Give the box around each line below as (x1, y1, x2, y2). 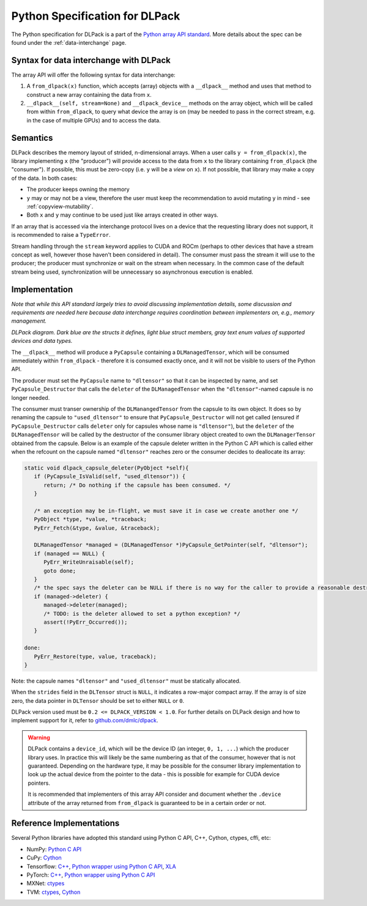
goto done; (43, 567, 76, 574)
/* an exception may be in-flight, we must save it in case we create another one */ (34, 507, 299, 514)
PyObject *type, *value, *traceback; (34, 516, 147, 523)
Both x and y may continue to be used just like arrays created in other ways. (26, 211, 218, 219)
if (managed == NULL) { (34, 550, 105, 557)
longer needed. (11, 394, 50, 401)
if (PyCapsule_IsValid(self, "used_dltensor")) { (34, 473, 186, 480)
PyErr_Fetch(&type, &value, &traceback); (34, 524, 160, 531)
